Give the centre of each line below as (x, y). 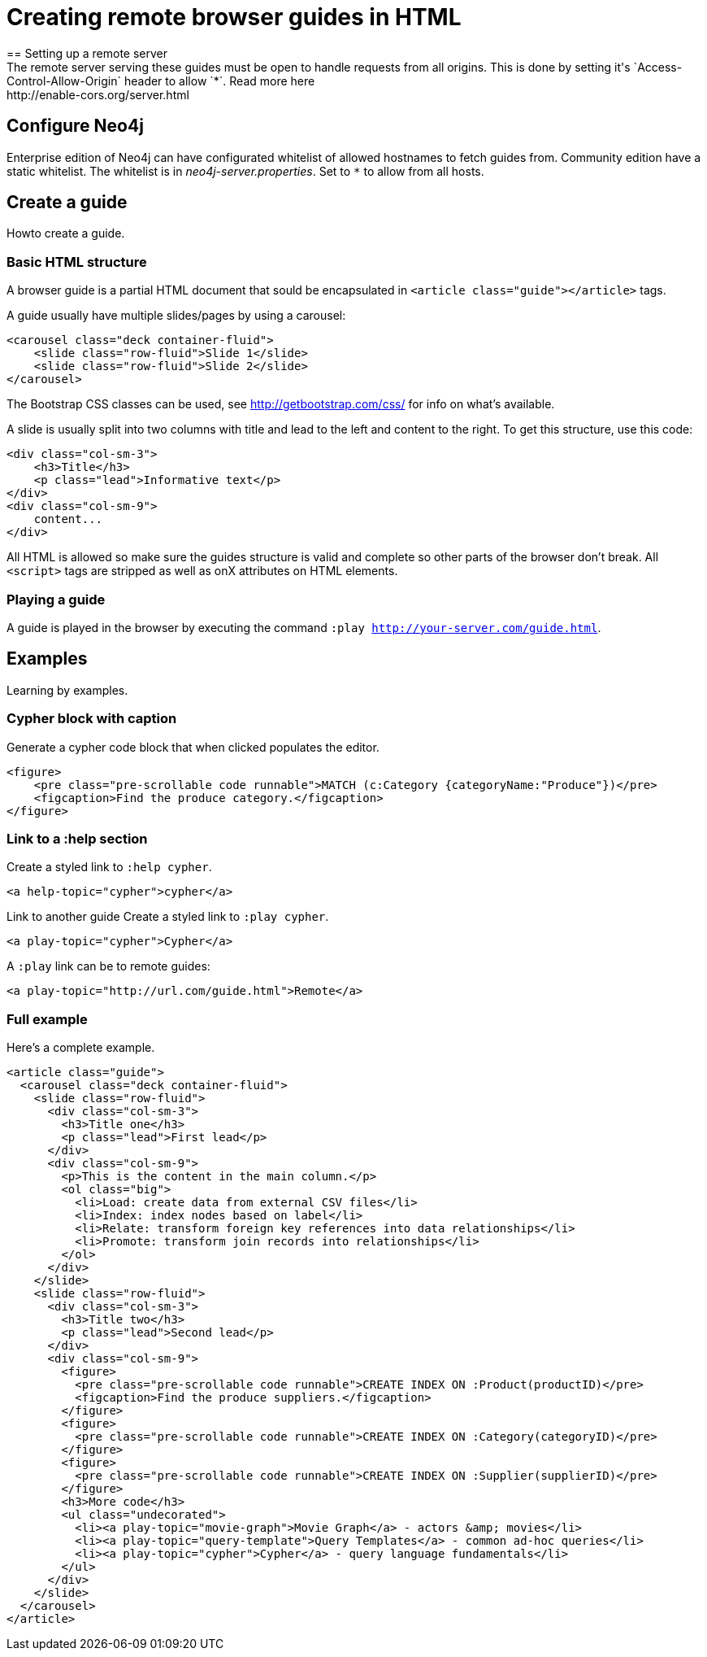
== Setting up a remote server (87, 53)
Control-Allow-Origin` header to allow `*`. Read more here (161, 81)
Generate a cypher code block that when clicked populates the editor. (193, 747)
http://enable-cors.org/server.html (98, 94)
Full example (47, 1019)
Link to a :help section (77, 838)
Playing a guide (56, 599)
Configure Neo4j (75, 126)
